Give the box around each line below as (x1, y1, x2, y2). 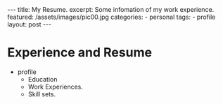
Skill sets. (27, 89, 56, 98)
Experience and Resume (7, 45, 153, 61)
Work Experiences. (27, 82, 83, 91)
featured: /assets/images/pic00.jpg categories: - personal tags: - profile (7, 13, 216, 21)
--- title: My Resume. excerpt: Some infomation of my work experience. (7, 6, 215, 13)
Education (27, 75, 58, 83)
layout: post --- (7, 20, 52, 29)
